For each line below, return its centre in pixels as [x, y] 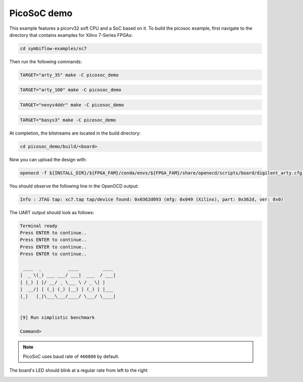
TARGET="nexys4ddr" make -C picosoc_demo [72, 105]
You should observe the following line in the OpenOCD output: [74, 186]
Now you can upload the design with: [48, 159]
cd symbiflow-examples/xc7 [53, 48]
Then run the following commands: [46, 61]
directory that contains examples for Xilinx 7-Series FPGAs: [71, 35]
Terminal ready [39, 226]
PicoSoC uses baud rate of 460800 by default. [71, 356]
